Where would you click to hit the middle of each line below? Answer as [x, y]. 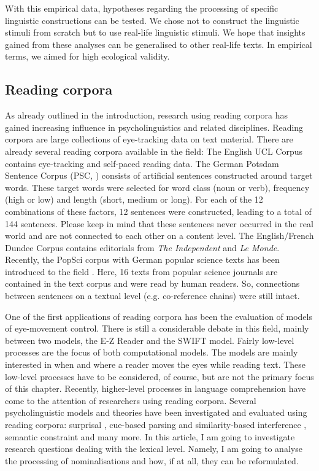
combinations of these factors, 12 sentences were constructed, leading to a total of [158, 211]
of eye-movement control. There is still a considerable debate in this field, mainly [157, 328]
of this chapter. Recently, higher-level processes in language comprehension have [156, 388]
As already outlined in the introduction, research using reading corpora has [147, 115]
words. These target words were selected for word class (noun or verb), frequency [157, 187]
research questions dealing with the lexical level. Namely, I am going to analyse [154, 449]
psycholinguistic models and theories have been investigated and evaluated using [156, 412]
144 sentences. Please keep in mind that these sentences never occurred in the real [159, 223]
